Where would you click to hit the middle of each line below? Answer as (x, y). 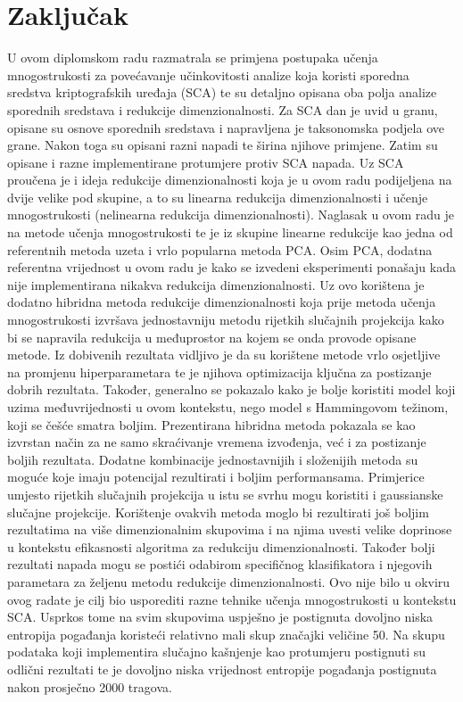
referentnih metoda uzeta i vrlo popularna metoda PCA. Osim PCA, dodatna (220, 249)
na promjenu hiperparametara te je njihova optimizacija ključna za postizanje (219, 372)
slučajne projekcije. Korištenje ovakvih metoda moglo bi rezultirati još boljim (218, 512)
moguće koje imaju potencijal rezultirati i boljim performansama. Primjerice (216, 477)
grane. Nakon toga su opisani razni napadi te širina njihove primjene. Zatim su (223, 145)
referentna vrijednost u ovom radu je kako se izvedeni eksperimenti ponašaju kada (231, 267)
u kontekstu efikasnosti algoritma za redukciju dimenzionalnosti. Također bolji (221, 546)
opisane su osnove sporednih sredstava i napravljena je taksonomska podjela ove (226, 127)
